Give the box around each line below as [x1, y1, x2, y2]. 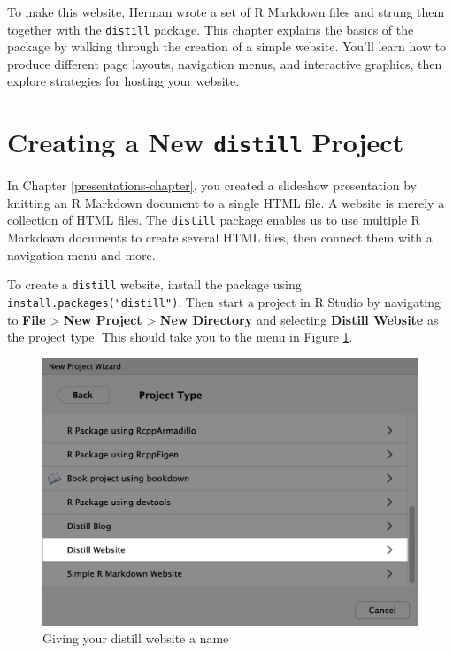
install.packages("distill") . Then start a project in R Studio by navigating [7, 292, 441, 311]
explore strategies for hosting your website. [7, 72, 240, 90]
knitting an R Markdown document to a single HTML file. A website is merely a [7, 193, 445, 211]
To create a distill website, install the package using [7, 275, 302, 294]
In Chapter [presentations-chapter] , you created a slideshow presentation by [7, 176, 417, 195]
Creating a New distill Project [7, 124, 404, 160]
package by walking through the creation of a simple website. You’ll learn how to [7, 37, 447, 56]
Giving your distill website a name [42, 629, 229, 648]
